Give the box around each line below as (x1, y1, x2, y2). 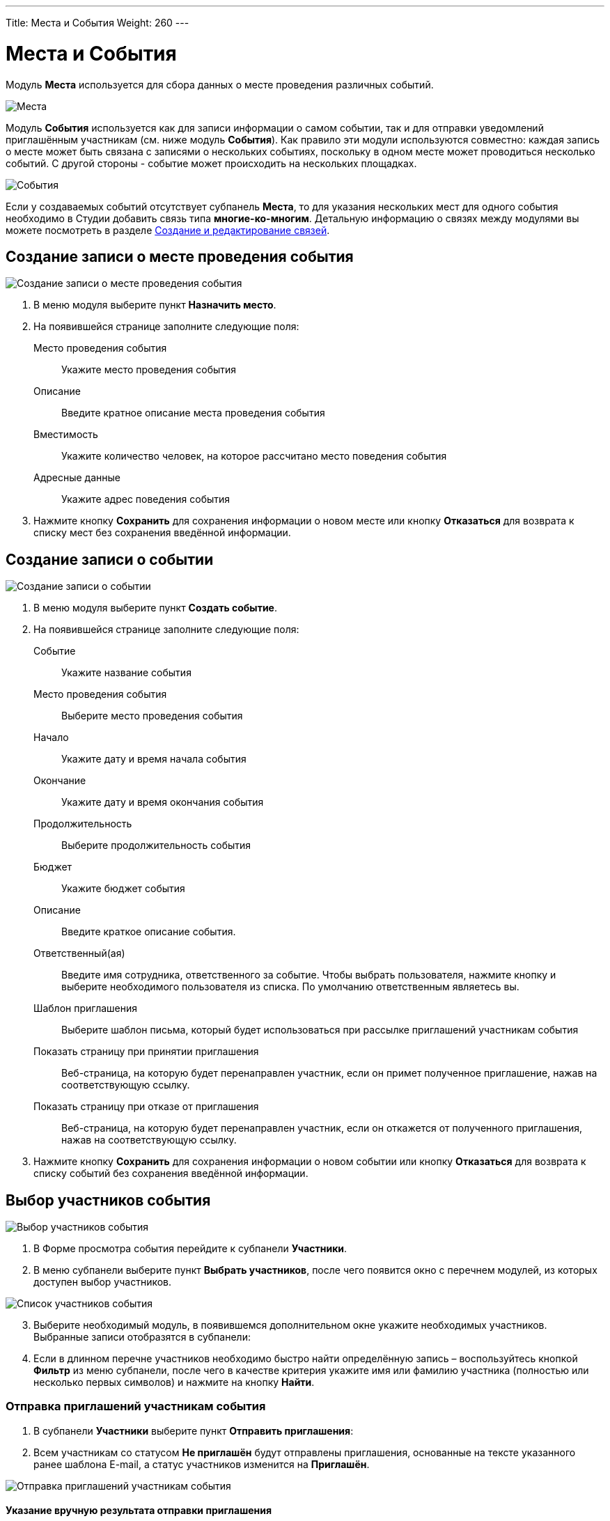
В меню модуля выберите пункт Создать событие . (33, 602, 277, 614)
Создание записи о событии (6, 550, 214, 568)
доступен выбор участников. (33, 1276, 172, 1288)
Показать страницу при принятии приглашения (33, 1045, 259, 1058)
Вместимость (33, 428, 98, 441)
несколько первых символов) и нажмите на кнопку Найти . (33, 1376, 315, 1389)
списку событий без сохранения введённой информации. (33, 1167, 308, 1180)
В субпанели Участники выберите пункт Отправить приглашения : (33, 1424, 354, 1437)
